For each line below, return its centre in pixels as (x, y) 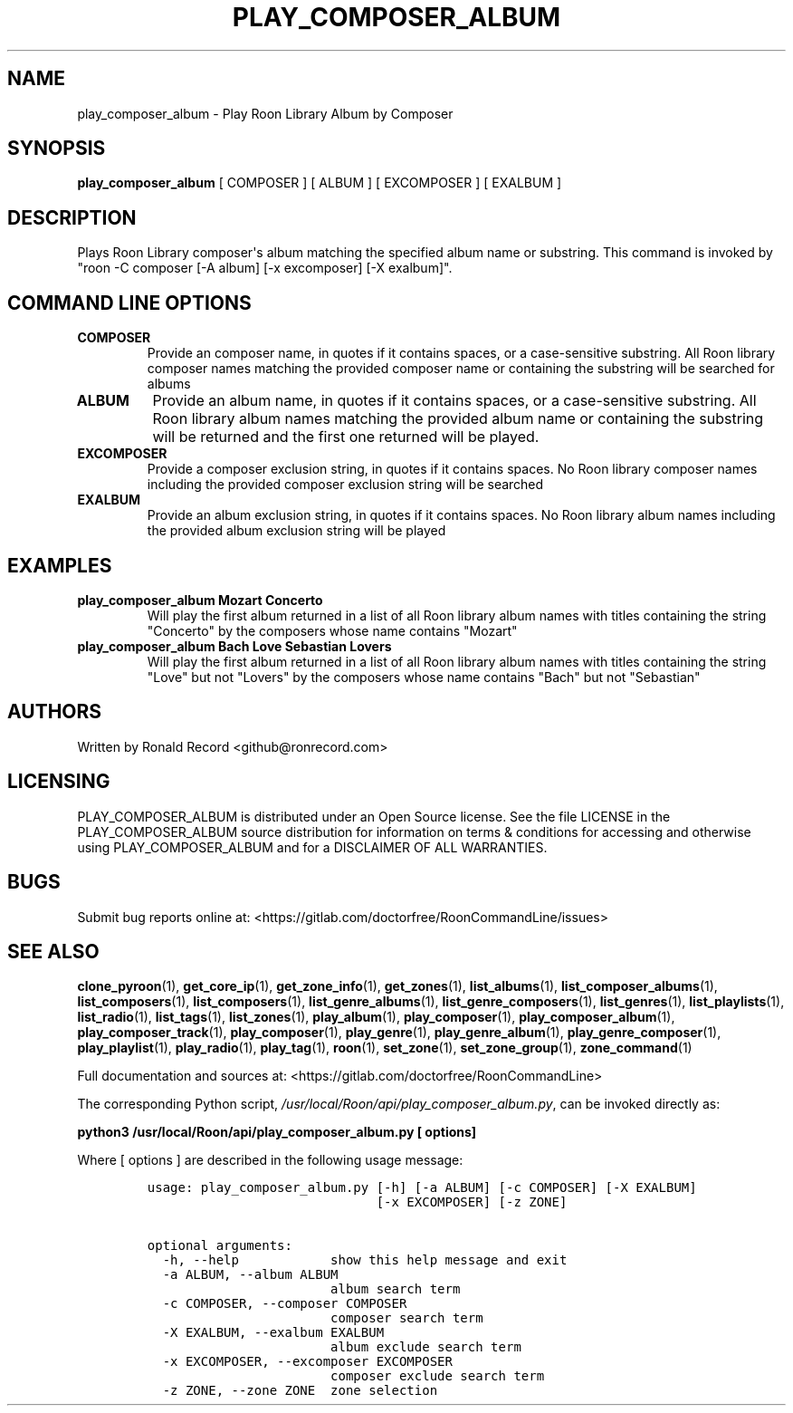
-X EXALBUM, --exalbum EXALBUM (273, 1333)
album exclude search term (426, 1347)
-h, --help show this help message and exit (365, 1260)
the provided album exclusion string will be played (296, 531)
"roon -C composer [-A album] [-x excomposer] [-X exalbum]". (265, 268)
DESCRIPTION (72, 217)
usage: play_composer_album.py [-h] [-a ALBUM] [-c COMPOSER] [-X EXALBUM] (422, 1188)
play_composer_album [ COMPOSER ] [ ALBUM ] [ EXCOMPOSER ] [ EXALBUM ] (320, 183)
